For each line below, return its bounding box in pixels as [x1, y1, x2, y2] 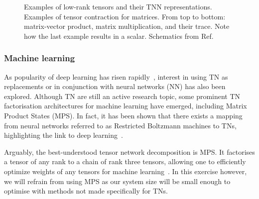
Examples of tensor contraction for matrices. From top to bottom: [24, 11, 226, 21]
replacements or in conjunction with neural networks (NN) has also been [4, 81, 226, 92]
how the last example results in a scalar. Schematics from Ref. [24, 30, 214, 41]
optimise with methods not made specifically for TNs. [4, 186, 168, 196]
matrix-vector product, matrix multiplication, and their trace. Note [24, 21, 230, 31]
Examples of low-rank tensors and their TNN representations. [24, 1, 212, 11]
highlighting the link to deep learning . [4, 130, 123, 140]
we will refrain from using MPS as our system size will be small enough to [4, 176, 231, 186]
